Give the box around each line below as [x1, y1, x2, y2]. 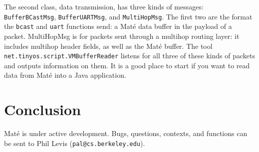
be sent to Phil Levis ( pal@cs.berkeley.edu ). [4, 138, 145, 148]
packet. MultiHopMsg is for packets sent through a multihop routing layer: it [4, 30, 240, 41]
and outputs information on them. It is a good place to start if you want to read [4, 60, 250, 70]
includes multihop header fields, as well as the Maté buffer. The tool [4, 40, 213, 51]
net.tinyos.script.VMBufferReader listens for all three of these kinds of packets [4, 50, 255, 61]
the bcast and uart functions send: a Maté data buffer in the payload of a [4, 21, 232, 31]
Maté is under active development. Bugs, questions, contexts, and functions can [4, 128, 248, 139]
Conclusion [4, 99, 81, 120]
